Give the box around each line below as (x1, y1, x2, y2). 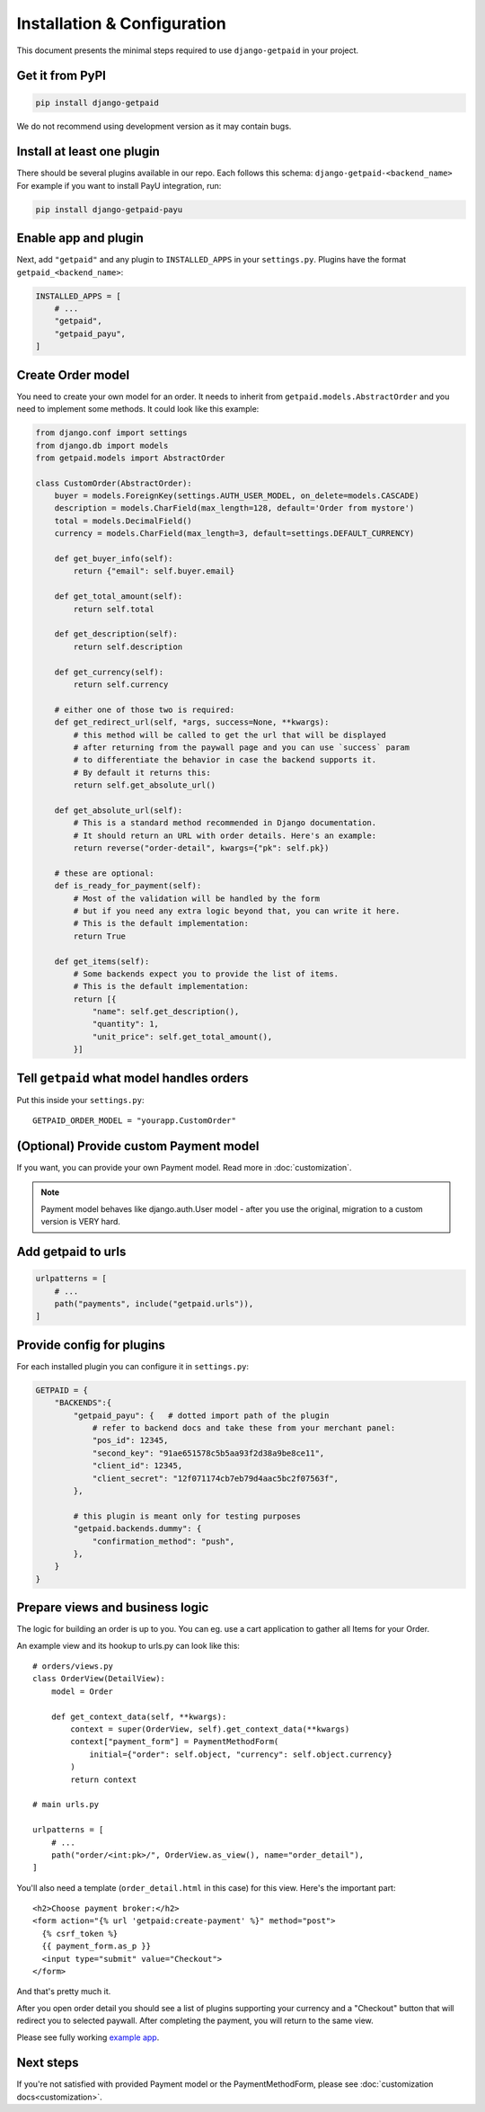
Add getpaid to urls (16, 1244, 127, 1260)
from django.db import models (35, 441, 169, 450)
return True (73, 931, 126, 941)
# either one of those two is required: (54, 704, 235, 715)
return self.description (73, 641, 183, 652)
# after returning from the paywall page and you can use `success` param (73, 742, 410, 753)
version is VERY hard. (40, 1216, 121, 1227)
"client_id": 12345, (92, 1461, 183, 1471)
